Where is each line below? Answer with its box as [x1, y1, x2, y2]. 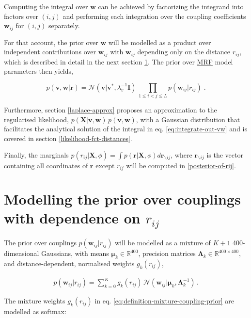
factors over [4, 11, 38, 21]
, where [171, 149, 192, 159]
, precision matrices [138, 248, 196, 258]
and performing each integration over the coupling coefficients [63, 11, 246, 21]
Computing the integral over [4, 1, 88, 11]
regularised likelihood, [4, 114, 69, 124]
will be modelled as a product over [108, 37, 211, 47]
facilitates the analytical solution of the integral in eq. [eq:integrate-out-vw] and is [4, 124, 248, 134]
